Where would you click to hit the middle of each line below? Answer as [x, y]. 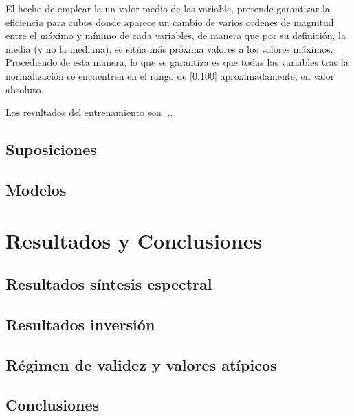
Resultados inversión [80, 324]
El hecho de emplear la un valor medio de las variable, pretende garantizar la [168, 8]
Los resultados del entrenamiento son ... [89, 112]
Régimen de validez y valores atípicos [141, 364]
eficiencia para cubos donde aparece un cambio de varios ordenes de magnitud [170, 22]
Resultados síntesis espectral [109, 284]
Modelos [36, 189]
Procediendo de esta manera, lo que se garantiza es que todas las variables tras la [177, 62]
